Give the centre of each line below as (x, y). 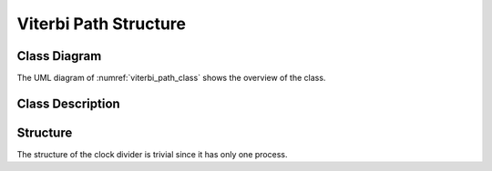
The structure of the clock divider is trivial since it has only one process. (152, 154)
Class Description (68, 103)
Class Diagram (59, 56)
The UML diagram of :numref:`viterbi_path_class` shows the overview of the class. (171, 78)
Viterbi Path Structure (102, 24)
